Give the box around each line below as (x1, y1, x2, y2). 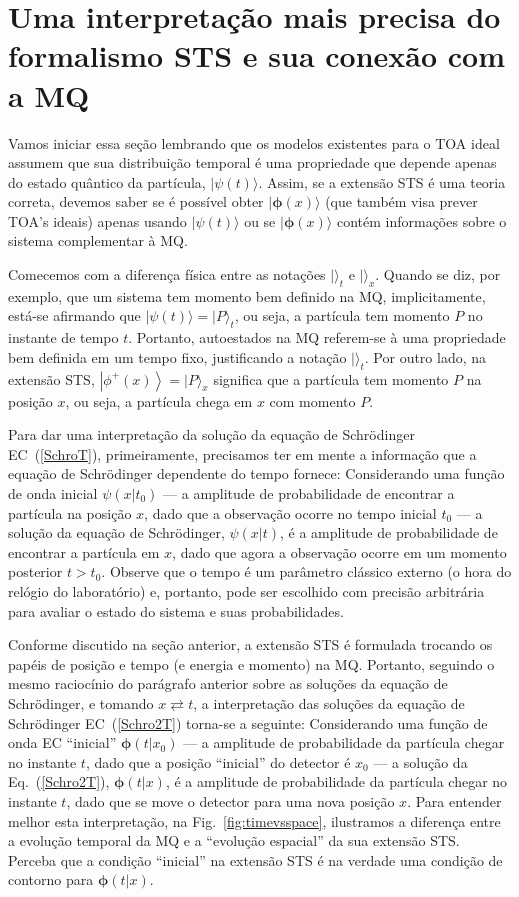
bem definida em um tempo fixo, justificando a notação (8, 346, 347, 367)
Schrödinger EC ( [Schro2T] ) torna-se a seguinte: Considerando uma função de (8, 712, 488, 733)
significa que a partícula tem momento (213, 368, 449, 389)
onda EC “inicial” (8, 732, 117, 753)
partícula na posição (8, 502, 132, 523)
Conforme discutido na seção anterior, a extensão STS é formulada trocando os (8, 634, 493, 655)
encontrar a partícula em (8, 541, 160, 562)
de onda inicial (8, 483, 98, 504)
